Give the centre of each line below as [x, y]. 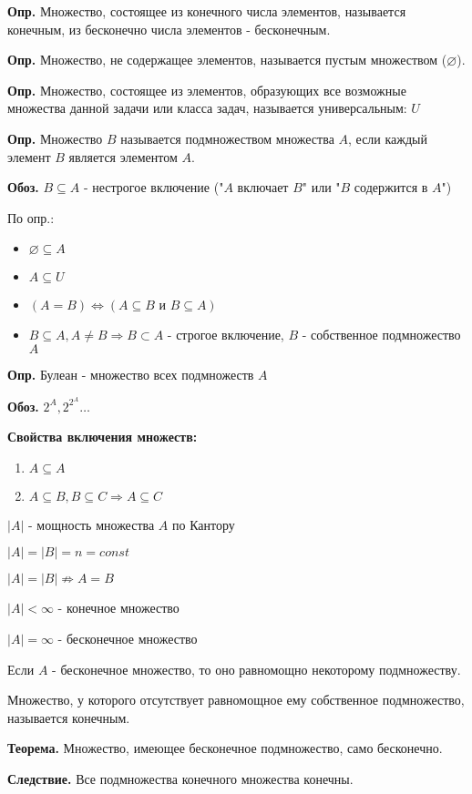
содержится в [391, 187]
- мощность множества [91, 524]
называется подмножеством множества [227, 138]
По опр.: [31, 217]
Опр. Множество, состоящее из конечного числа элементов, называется [207, 11]
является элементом [123, 156]
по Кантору [203, 524]
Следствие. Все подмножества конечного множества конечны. [180, 778]
